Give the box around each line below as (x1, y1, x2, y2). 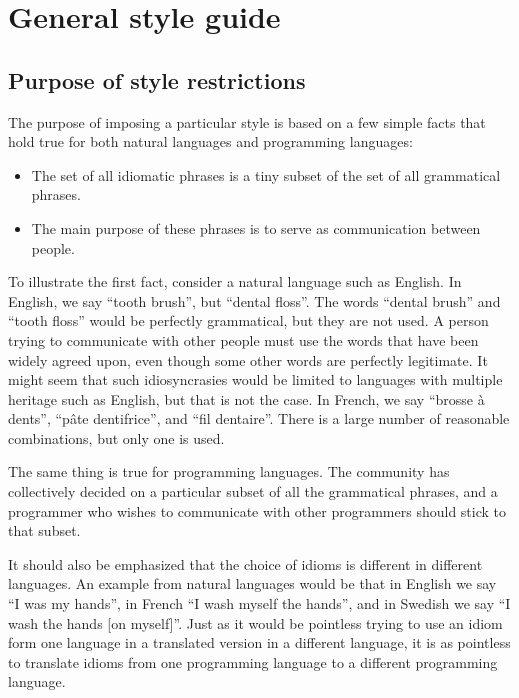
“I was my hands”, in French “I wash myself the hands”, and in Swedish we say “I (8, 593, 511, 614)
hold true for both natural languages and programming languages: (8, 131, 413, 152)
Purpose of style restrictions (8, 64, 306, 95)
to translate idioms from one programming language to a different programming (8, 651, 498, 672)
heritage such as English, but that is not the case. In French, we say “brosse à (8, 388, 485, 409)
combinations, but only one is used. (8, 427, 225, 448)
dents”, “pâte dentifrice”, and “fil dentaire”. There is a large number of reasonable (8, 408, 510, 429)
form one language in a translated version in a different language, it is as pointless (8, 632, 511, 653)
